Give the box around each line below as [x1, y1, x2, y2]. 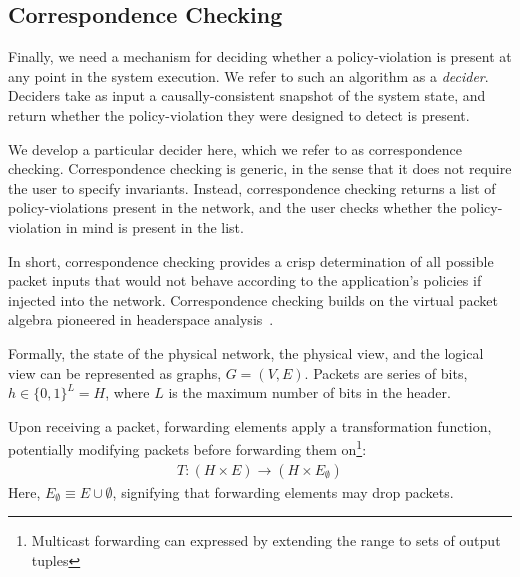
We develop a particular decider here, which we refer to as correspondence [8, 138, 462, 159]
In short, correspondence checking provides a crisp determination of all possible [8, 250, 494, 271]
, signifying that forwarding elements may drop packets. [112, 481, 454, 502]
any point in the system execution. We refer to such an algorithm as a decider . [8, 65, 489, 86]
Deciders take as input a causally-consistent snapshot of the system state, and [8, 85, 486, 106]
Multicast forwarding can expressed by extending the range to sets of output [31, 530, 501, 551]
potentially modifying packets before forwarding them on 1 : [8, 436, 367, 459]
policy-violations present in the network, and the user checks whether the [8, 197, 457, 218]
